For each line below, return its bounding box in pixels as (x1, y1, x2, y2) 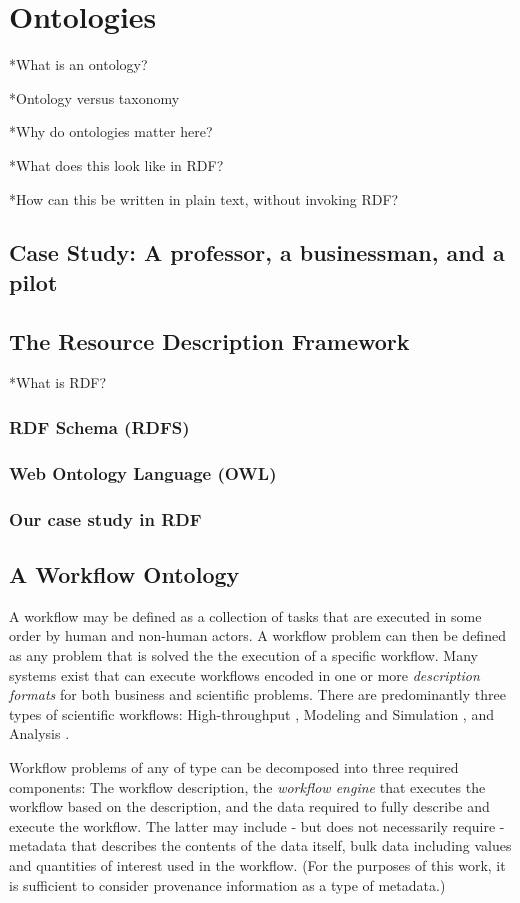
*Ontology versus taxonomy (9, 87, 180, 108)
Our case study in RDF (9, 506, 202, 531)
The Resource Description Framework (9, 325, 410, 356)
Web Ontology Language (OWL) (9, 460, 277, 485)
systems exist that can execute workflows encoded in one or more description (9, 664, 480, 685)
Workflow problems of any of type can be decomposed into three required (9, 756, 459, 777)
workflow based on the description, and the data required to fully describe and (9, 796, 490, 817)
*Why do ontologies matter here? (9, 121, 213, 142)
